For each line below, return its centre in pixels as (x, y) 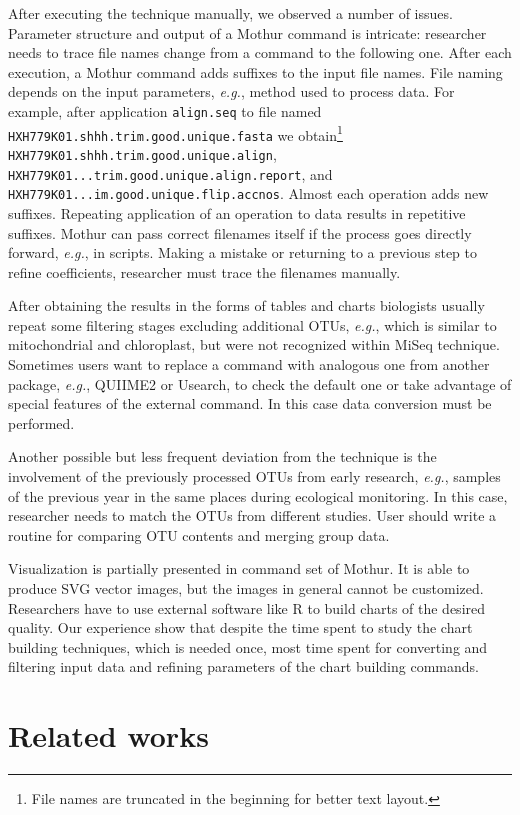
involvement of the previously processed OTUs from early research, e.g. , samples (254, 476)
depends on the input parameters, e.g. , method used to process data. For (231, 91)
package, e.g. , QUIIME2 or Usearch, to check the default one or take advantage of (260, 383)
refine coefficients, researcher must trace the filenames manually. (204, 271)
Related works (108, 735)
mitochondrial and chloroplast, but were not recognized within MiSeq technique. (254, 344)
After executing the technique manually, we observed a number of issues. (230, 13)
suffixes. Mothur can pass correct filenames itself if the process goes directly (240, 232)
